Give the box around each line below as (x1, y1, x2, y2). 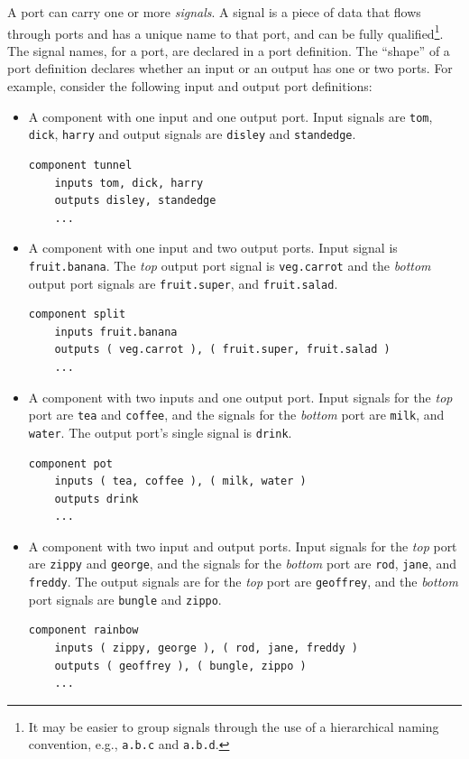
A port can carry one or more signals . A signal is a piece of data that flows (7, 3, 421, 21)
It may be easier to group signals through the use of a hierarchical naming (28, 717, 439, 736)
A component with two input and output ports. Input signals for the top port (28, 536, 457, 555)
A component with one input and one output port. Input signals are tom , (28, 106, 433, 125)
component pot (28, 457, 113, 470)
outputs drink (54, 492, 139, 505)
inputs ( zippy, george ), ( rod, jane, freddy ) (54, 642, 358, 655)
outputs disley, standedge (54, 194, 216, 208)
